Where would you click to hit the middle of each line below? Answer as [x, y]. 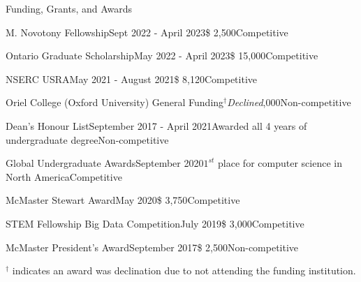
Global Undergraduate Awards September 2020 [105, 163]
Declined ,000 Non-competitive [289, 102]
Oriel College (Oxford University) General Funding [115, 102]
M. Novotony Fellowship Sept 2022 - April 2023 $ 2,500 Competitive [147, 32]
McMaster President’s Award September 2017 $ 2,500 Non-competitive [152, 247]
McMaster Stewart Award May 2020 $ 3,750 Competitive [123, 200]
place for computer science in [280, 163]
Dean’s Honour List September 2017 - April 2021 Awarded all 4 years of [156, 125]
